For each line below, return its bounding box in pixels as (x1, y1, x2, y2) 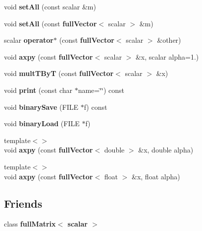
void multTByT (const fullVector (4, 68, 114, 78)
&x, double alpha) (138, 145, 194, 155)
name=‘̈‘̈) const (78, 84, 125, 95)
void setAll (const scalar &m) (4, 1, 96, 11)
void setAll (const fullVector (4, 18, 97, 28)
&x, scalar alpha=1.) (135, 51, 199, 62)
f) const (84, 101, 107, 112)
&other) (157, 35, 181, 45)
